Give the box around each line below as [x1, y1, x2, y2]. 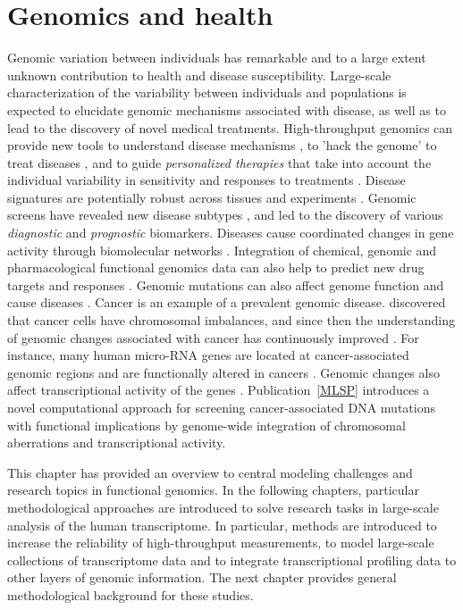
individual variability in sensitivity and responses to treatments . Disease [7, 171, 406, 189]
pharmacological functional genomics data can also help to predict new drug [7, 258, 425, 277]
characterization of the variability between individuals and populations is [7, 83, 407, 102]
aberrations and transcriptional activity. [7, 433, 226, 452]
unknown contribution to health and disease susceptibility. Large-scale [7, 65, 391, 84]
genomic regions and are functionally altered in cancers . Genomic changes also [7, 363, 440, 381]
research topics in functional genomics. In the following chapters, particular [7, 480, 419, 499]
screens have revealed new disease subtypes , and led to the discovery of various [7, 205, 443, 224]
